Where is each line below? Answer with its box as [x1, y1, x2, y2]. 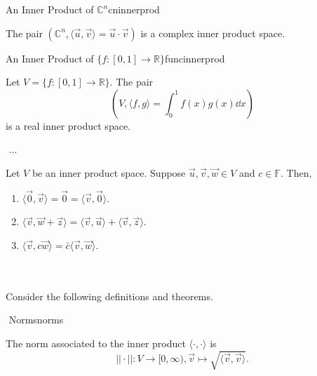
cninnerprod [108, 2, 160, 16]
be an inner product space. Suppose [32, 165, 186, 180]
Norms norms [8, 312, 64, 327]
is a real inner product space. [6, 118, 130, 133]
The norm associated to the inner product [6, 335, 186, 350]
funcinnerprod [164, 51, 225, 65]
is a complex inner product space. [140, 25, 285, 40]
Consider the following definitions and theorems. [6, 288, 213, 303]
